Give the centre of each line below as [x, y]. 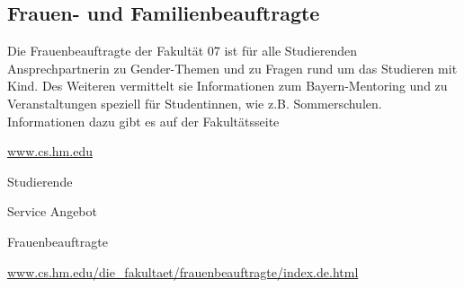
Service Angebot [52, 211]
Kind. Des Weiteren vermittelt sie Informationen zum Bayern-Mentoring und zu [228, 86]
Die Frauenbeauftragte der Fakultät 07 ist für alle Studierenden [183, 51]
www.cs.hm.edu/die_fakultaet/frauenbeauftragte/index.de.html [183, 271]
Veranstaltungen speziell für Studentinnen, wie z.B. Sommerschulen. [195, 103]
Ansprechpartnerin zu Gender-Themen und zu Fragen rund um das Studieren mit [232, 68]
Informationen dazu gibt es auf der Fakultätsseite [143, 121]
